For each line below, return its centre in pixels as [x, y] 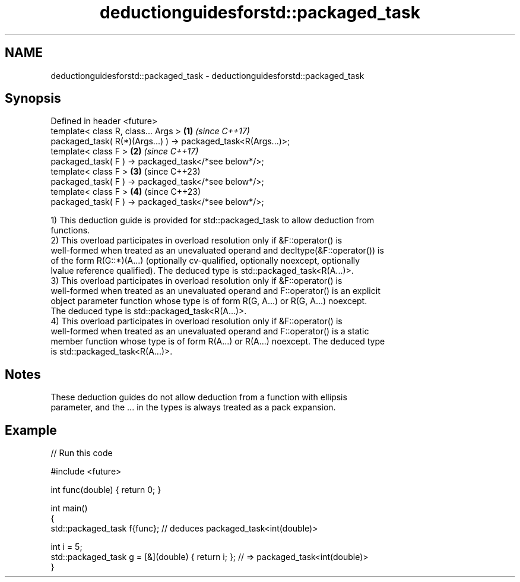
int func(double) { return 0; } [106, 490]
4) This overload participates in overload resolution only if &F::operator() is [196, 321]
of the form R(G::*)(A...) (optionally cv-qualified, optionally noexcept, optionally [205, 261]
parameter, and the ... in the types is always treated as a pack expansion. [193, 407]
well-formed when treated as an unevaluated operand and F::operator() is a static [210, 331]
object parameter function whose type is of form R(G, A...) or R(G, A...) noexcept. [209, 301]
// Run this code [82, 453]
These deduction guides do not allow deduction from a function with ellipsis [199, 397]
